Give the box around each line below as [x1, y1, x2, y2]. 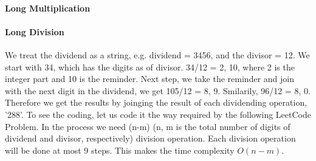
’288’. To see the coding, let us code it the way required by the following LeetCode [5, 108, 311, 120]
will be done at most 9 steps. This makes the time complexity [5, 143, 235, 156]
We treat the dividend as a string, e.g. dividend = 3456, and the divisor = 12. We [5, 48, 310, 61]
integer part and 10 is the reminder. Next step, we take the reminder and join [5, 72, 294, 85]
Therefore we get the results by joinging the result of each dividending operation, [5, 96, 307, 109]
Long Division [5, 25, 64, 38]
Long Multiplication [5, 1, 91, 14]
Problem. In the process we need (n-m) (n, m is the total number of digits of [5, 120, 290, 132]
